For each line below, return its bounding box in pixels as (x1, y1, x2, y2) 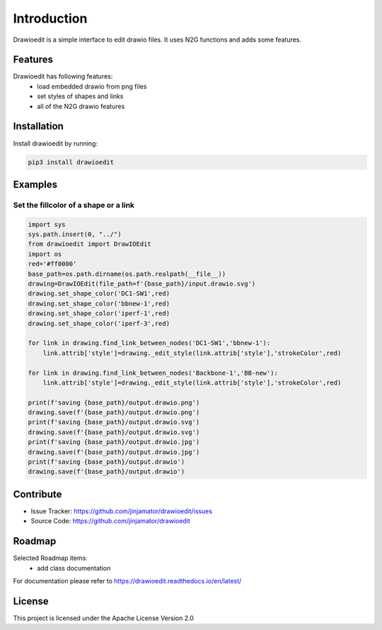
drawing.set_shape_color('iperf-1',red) (28, 310, 170, 317)
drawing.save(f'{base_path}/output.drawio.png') (28, 409, 200, 416)
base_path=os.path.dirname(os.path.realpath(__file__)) (28, 269, 226, 278)
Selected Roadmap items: (13, 554, 88, 562)
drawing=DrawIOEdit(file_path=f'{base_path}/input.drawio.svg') (28, 280, 256, 288)
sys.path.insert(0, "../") (28, 231, 122, 238)
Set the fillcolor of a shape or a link (13, 200, 134, 210)
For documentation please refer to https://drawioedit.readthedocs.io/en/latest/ (13, 577, 242, 585)
